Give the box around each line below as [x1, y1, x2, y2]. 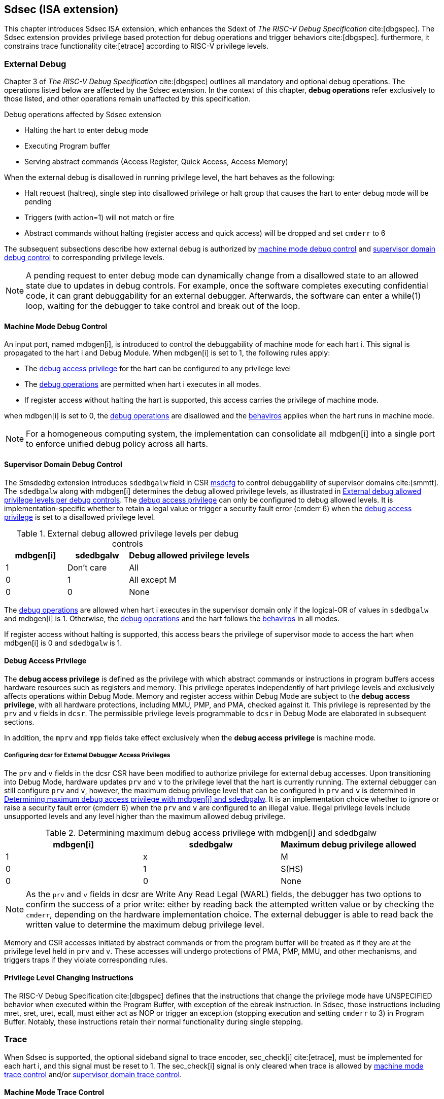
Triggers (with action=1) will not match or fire [24, 213, 175, 222]
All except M [129, 574, 177, 585]
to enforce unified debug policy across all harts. [26, 439, 209, 449]
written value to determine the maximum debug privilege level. [26, 919, 264, 930]
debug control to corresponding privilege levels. [4, 253, 165, 262]
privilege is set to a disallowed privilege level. [4, 512, 155, 521]
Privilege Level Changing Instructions [4, 973, 133, 982]
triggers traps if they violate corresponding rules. [4, 955, 168, 964]
